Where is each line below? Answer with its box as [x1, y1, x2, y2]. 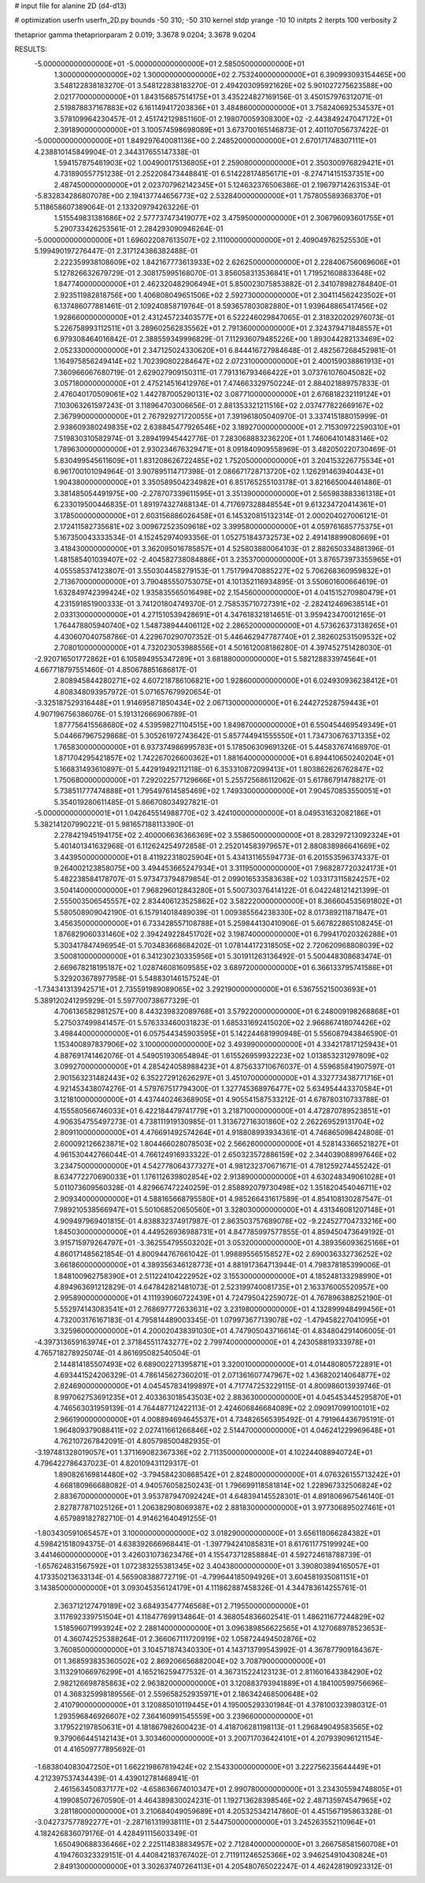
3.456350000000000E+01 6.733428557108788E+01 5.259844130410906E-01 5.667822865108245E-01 [54, 918, 394, 929]
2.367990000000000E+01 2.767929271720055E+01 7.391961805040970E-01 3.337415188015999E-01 [54, 412, 388, 421]
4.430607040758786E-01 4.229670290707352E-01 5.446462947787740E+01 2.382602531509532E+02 [54, 632, 397, 641]
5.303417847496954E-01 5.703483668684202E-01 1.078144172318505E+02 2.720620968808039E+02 [54, 940, 394, 950]
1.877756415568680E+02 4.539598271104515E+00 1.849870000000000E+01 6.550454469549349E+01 [54, 721, 397, 729]
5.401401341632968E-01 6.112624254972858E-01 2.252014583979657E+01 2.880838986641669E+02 [54, 841, 390, 851]
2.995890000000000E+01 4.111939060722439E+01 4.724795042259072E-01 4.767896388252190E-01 [54, 1293, 393, 1303]
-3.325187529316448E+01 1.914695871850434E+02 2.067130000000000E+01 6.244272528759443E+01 [34, 698, 379, 708]
